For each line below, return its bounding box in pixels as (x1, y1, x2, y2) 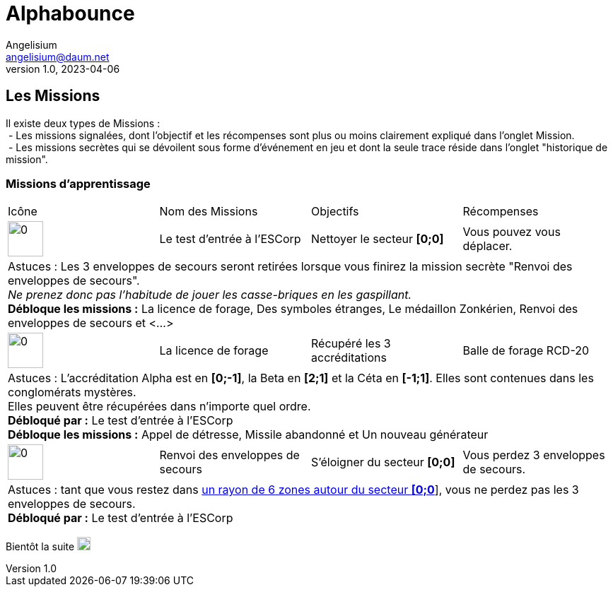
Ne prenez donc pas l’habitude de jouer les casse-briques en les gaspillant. (8, 288, 412, 302)
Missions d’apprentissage (6, 176, 151, 191)
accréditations (311, 350, 387, 365)
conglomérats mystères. (8, 385, 136, 400)
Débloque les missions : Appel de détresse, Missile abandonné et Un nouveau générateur (8, 427, 489, 442)
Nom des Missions (159, 204, 258, 219)
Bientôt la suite (6, 540, 75, 553)
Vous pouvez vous (462, 225, 561, 239)
